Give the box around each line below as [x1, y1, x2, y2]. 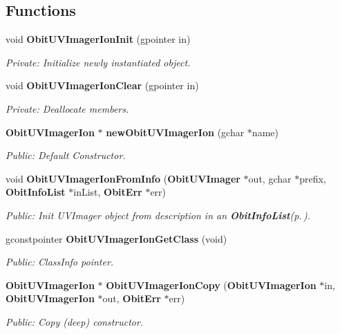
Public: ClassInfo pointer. [6, 254, 114, 269]
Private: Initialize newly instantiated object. [6, 55, 191, 69]
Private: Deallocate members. [6, 101, 129, 115]
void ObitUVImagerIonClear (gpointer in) [6, 78, 199, 93]
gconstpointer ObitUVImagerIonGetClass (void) [6, 231, 227, 245]
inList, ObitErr [73, 185, 142, 199]
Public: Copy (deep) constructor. [6, 314, 144, 328]
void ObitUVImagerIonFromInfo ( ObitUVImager [6, 171, 240, 185]
